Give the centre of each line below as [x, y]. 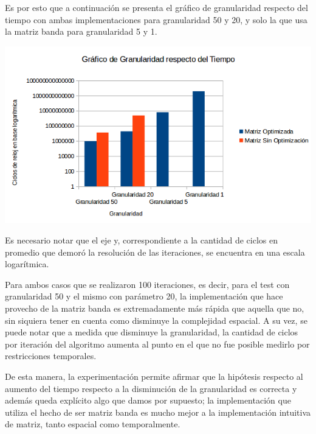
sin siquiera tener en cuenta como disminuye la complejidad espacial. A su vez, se [156, 320]
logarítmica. [27, 264]
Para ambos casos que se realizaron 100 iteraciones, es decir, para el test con [147, 284]
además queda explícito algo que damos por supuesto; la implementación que [148, 400]
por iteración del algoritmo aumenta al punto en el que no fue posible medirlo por [157, 344]
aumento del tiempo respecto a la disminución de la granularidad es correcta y [151, 388]
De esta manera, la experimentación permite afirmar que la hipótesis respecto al [154, 376]
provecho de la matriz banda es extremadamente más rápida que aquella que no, [155, 308]
